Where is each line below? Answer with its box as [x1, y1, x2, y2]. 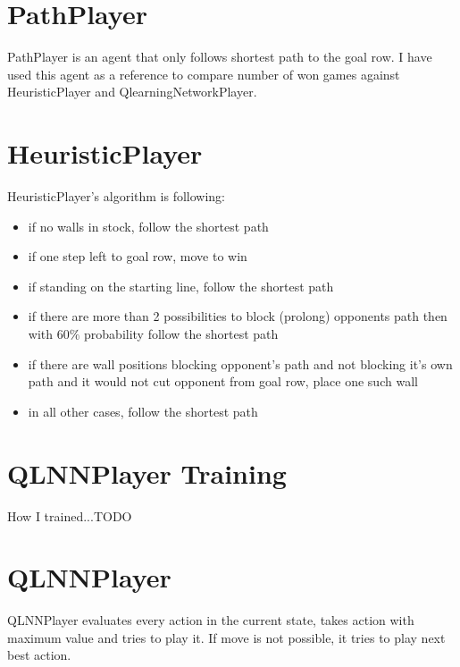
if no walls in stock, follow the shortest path [28, 216, 269, 235]
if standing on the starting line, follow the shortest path [28, 276, 334, 295]
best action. [7, 646, 71, 664]
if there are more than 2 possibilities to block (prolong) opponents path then [28, 307, 447, 325]
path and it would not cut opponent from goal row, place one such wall [28, 372, 418, 391]
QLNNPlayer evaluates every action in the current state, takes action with [7, 611, 414, 629]
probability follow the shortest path [84, 325, 279, 342]
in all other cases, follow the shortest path [28, 401, 258, 420]
